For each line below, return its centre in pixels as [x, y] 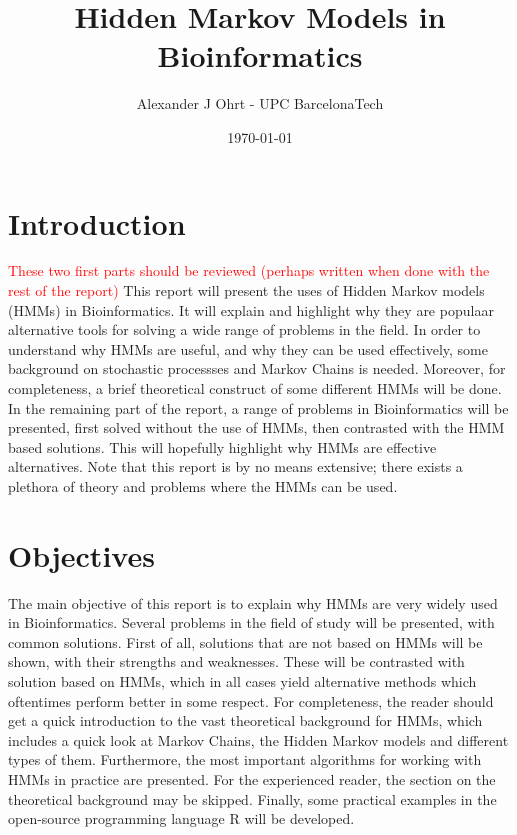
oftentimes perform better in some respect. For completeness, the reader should [251, 700]
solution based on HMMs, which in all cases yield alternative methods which [242, 681]
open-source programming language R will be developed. [181, 818]
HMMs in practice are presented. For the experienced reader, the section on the [252, 779]
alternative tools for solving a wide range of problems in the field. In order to [244, 329]
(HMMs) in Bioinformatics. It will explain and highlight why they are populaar [251, 309]
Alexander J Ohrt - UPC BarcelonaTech [260, 103]
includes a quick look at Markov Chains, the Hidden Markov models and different [258, 739]
